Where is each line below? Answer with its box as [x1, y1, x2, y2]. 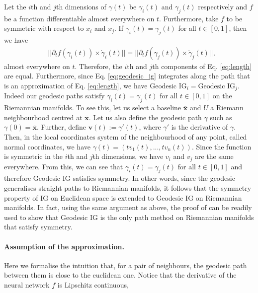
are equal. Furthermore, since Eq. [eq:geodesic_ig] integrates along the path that [4, 71, 250, 81]
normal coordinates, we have [4, 141, 90, 151]
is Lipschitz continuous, [57, 280, 129, 290]
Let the [4, 1, 26, 11]
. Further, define [36, 122, 86, 132]
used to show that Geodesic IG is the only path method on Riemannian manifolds [4, 212, 254, 222]
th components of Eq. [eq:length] [152, 61, 252, 71]
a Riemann [210, 102, 244, 113]
